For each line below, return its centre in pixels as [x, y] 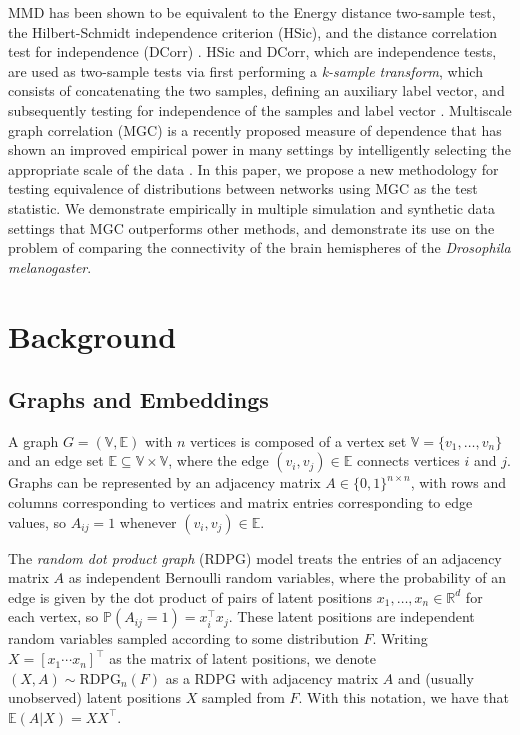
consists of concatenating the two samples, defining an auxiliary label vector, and [256, 90]
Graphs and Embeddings [138, 399]
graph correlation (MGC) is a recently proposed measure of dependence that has [255, 129]
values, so [37, 521]
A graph [33, 440]
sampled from [243, 697]
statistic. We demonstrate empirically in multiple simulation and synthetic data [251, 207]
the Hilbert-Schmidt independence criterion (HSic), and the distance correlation [253, 31]
